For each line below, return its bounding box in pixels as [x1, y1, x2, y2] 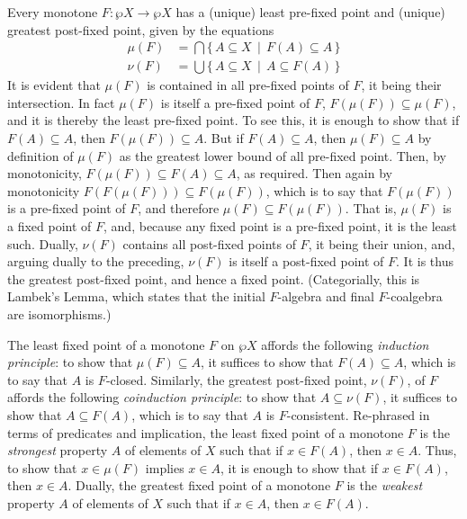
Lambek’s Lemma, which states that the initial [7, 287, 265, 306]
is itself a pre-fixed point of [160, 93, 310, 112]
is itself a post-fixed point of [229, 252, 384, 271]
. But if [203, 129, 244, 148]
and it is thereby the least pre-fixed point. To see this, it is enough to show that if [7, 111, 460, 130]
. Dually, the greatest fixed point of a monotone [67, 476, 331, 495]
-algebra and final [277, 287, 374, 306]
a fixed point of [7, 217, 92, 235]
